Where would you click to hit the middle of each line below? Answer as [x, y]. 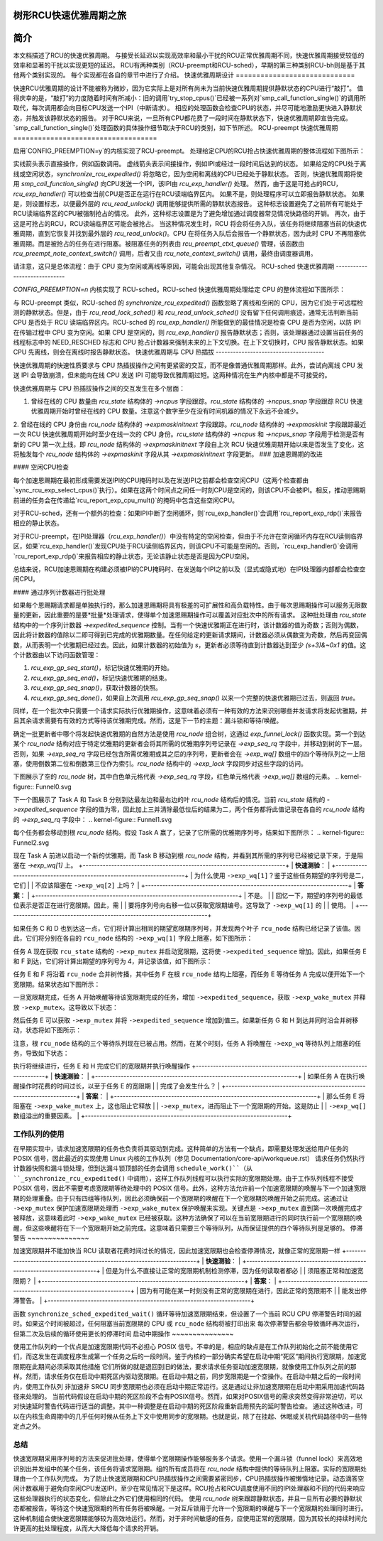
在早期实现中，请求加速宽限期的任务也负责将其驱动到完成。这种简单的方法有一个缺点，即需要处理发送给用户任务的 [181, 1148]
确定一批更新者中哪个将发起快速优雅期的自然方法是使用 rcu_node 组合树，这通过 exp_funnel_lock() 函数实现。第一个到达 [190, 734]
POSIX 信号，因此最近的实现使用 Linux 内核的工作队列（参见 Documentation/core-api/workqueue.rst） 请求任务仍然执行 [189, 1158]
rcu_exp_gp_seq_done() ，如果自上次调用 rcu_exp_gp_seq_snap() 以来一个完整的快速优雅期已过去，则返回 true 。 [195, 698]
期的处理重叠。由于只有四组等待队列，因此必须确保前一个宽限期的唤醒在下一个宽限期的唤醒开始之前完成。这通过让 [181, 1198]
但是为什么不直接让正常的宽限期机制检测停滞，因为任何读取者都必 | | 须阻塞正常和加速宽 [234, 1271]
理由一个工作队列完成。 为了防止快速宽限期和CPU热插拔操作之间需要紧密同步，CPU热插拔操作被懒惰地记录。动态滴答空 [189, 1478]
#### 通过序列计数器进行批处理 [59, 592]
